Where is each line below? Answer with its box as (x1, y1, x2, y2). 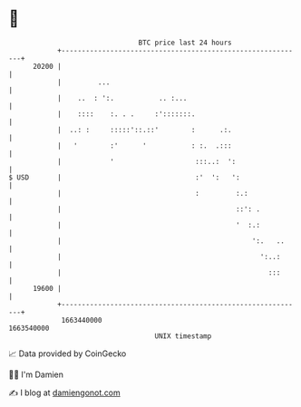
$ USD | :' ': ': (8, 172, 241, 182)
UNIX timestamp (154, 331, 212, 341)
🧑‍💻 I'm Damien (8, 369, 64, 380)
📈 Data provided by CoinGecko (8, 348, 127, 359)
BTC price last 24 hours (138, 38, 232, 47)
